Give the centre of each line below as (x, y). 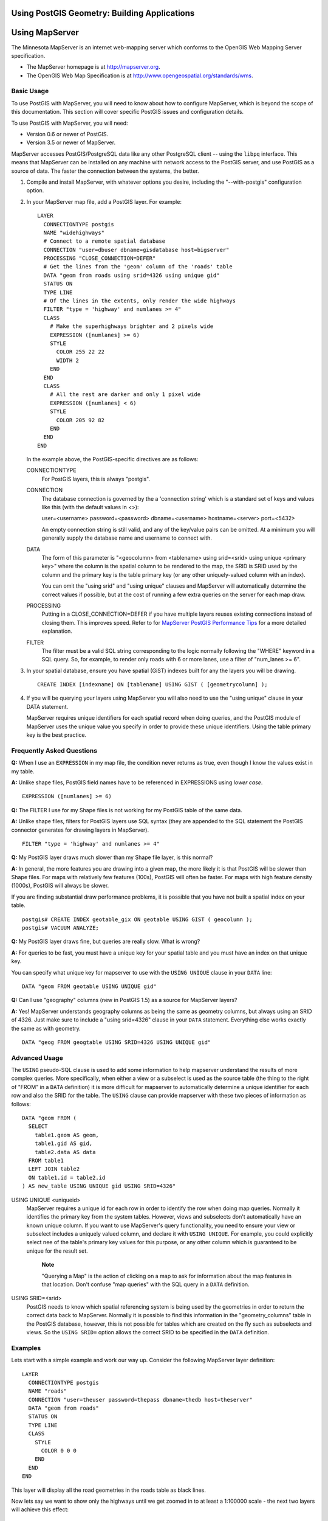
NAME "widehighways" (74, 232)
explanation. (57, 631)
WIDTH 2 (67, 360)
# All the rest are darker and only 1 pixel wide (125, 395)
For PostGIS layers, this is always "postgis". (96, 479)
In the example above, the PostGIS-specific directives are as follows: (112, 459)
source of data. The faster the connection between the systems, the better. (105, 171)
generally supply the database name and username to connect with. (127, 538)
